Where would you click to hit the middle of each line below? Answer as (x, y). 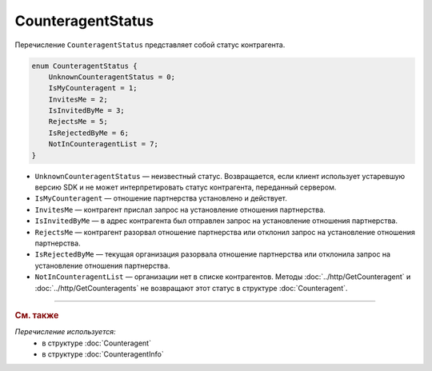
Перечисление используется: (65, 332)
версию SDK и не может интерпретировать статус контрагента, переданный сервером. (186, 187)
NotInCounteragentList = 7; (104, 144)
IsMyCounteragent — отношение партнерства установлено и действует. (161, 198)
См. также (37, 315)
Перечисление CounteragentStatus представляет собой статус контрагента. (150, 45)
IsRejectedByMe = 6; (89, 133)
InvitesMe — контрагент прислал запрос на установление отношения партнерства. (180, 209)
